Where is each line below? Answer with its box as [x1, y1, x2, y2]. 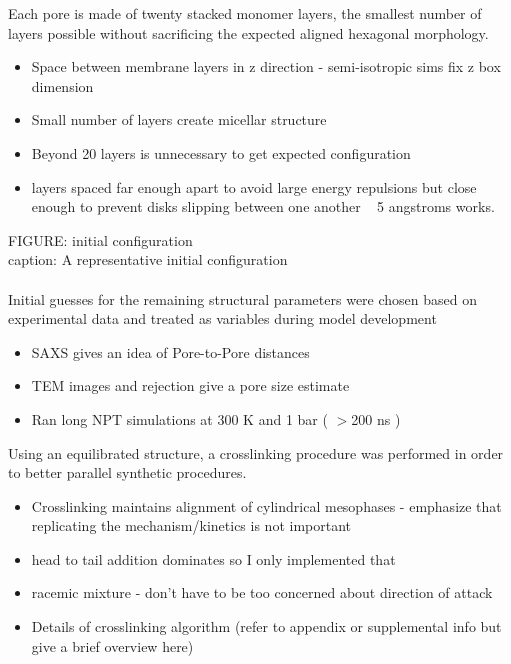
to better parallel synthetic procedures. [8, 462, 247, 483]
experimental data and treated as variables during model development [8, 308, 437, 329]
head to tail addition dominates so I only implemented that [31, 548, 396, 569]
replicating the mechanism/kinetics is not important [31, 515, 351, 536]
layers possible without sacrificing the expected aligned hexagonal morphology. [8, 22, 489, 43]
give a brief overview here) [31, 635, 194, 656]
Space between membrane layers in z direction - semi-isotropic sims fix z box [31, 56, 501, 77]
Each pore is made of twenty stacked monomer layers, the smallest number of [8, 3, 482, 23]
